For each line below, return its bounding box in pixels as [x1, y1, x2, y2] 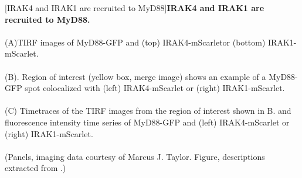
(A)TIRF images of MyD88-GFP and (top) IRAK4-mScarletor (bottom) [5, 36, 266, 48]
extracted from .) [5, 162, 66, 174]
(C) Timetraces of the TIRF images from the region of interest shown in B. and [5, 104, 291, 117]
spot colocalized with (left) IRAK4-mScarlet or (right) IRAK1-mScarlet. [25, 82, 285, 94]
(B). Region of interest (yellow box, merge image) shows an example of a [5, 70, 266, 82]
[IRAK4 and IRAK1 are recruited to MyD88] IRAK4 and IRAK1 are [5, 2, 264, 13]
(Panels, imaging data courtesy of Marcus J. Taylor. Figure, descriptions [5, 150, 265, 162]
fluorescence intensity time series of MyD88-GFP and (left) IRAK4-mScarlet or [5, 116, 290, 128]
